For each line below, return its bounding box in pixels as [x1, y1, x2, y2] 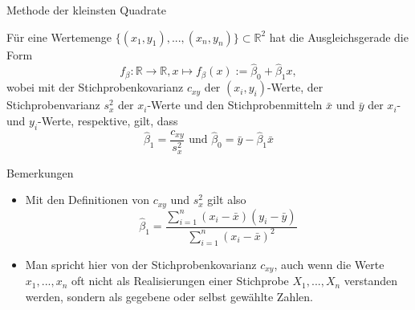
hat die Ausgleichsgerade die [269, 28, 409, 45]
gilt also [207, 191, 246, 208]
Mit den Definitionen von [25, 191, 150, 208]
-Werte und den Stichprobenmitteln [147, 96, 323, 113]
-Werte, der [266, 79, 323, 96]
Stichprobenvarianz [6, 96, 100, 113]
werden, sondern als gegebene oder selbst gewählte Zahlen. [25, 288, 313, 304]
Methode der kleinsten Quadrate [6, 2, 166, 18]
